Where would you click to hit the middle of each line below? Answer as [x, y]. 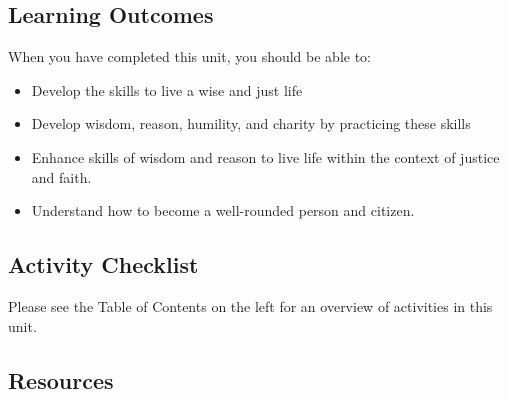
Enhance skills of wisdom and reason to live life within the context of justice [265, 156]
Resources [61, 379]
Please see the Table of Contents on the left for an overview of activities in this [250, 305]
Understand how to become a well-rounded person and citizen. [223, 210]
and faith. [61, 176]
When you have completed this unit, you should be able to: [190, 56]
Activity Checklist [103, 264]
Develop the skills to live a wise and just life [167, 89]
